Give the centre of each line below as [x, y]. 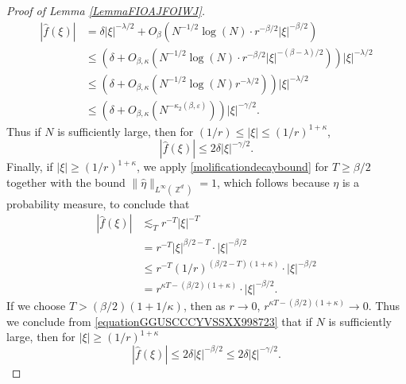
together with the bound [66, 182]
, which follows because [273, 182]
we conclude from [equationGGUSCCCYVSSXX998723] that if [159, 321]
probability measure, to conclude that [98, 203]
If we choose [36, 305]
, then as [204, 305]
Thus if [24, 131]
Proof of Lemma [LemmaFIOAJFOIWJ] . [106, 10]
